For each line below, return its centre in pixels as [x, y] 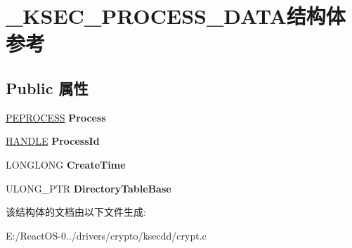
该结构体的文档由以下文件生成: [76, 212]
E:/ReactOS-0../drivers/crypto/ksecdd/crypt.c [106, 235]
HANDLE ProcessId [53, 141]
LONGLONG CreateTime [66, 164]
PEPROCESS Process [56, 117]
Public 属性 [47, 87]
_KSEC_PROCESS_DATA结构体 [176, 16]
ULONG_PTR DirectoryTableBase [89, 188]
